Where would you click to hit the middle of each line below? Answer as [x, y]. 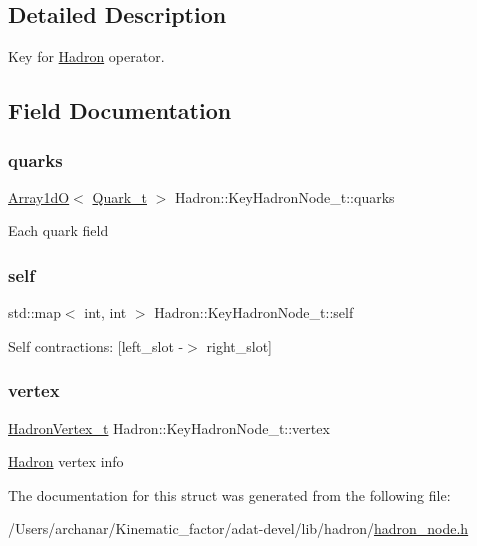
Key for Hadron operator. [86, 56]
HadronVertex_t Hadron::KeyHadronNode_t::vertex [169, 427]
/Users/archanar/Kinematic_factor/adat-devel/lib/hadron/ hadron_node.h [238, 528]
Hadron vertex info [66, 461]
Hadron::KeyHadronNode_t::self [254, 312]
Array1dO [39, 196]
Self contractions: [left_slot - [96, 345]
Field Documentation [120, 110]
